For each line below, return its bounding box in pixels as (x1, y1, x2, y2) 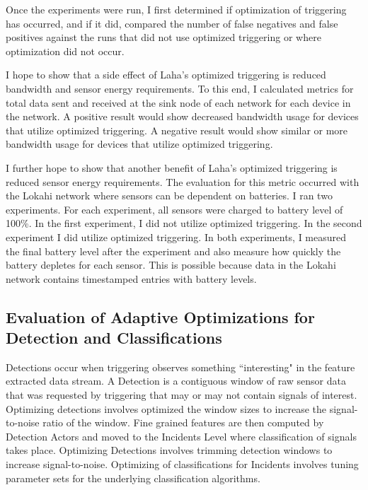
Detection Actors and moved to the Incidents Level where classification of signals (6, 428, 357, 443)
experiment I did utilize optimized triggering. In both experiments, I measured (6, 229, 347, 244)
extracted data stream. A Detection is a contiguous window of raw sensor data (6, 373, 346, 388)
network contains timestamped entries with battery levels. (6, 271, 257, 286)
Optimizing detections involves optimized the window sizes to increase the (6, 401, 327, 416)
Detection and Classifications (6, 327, 222, 349)
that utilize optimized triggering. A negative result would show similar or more (6, 122, 348, 137)
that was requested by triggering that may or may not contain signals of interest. (6, 387, 357, 402)
